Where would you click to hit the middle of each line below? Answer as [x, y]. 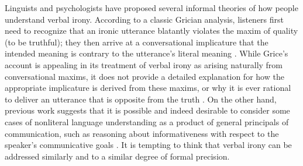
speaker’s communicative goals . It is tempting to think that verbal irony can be [148, 145]
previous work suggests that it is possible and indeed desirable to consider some [147, 110]
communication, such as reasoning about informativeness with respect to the [142, 133]
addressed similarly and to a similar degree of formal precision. [117, 156]
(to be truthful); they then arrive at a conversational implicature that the [137, 42]
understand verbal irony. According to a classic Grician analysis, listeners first [144, 19]
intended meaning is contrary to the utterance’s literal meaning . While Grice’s [147, 53]
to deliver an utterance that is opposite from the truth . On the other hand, [141, 99]
